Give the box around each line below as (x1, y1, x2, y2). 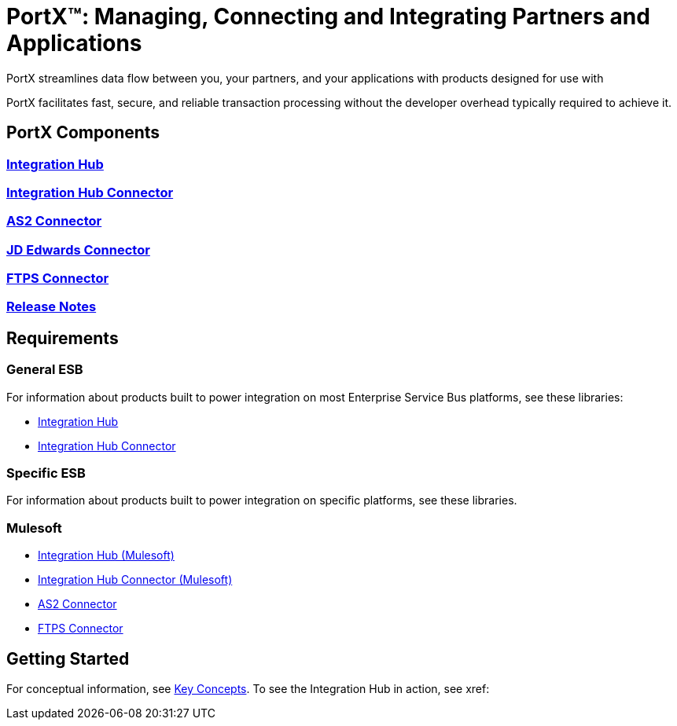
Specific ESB (6, 465, 86, 482)
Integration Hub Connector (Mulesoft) (38, 573, 233, 587)
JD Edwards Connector (6, 241, 150, 258)
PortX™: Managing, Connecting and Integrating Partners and (6, 3, 650, 30)
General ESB (6, 361, 83, 378)
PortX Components (6, 123, 160, 143)
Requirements (6, 328, 119, 348)
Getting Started (6, 648, 130, 669)
